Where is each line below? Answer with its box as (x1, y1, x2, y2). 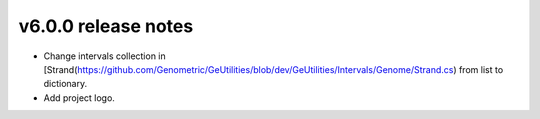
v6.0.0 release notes (18, 15, 194, 37)
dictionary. (43, 78, 88, 90)
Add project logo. (43, 91, 115, 104)
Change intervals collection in (43, 50, 167, 62)
